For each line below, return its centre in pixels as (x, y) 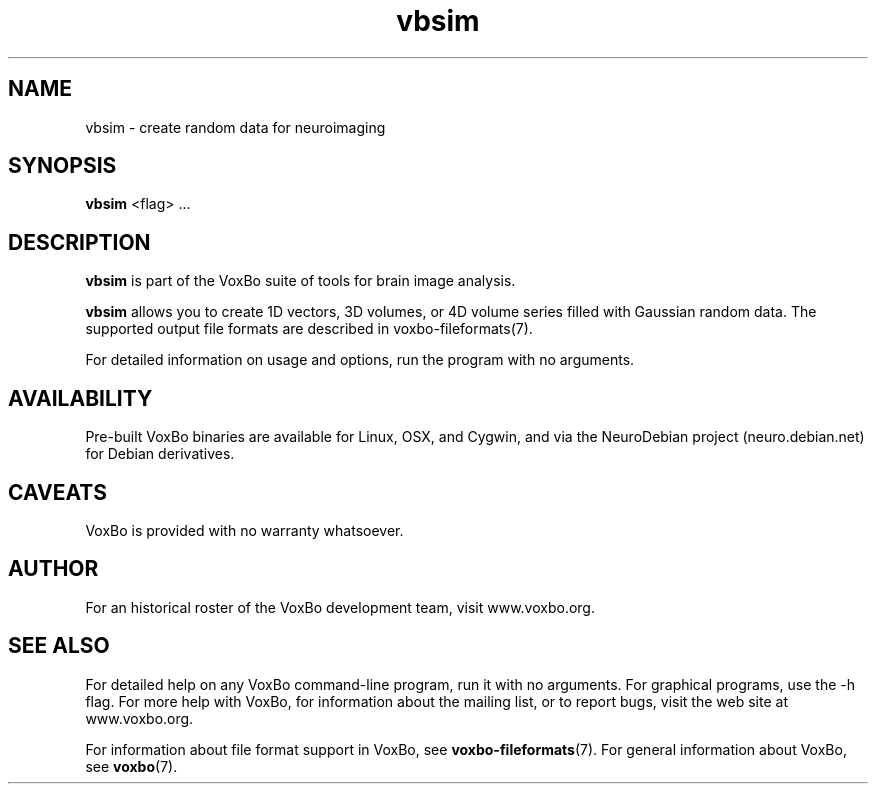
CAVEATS (57, 492)
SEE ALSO (59, 646)
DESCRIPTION (79, 242)
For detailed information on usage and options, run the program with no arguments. (360, 360)
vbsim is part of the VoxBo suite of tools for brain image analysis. (300, 281)
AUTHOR (53, 569)
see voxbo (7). (131, 766)
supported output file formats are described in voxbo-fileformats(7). (309, 329)
